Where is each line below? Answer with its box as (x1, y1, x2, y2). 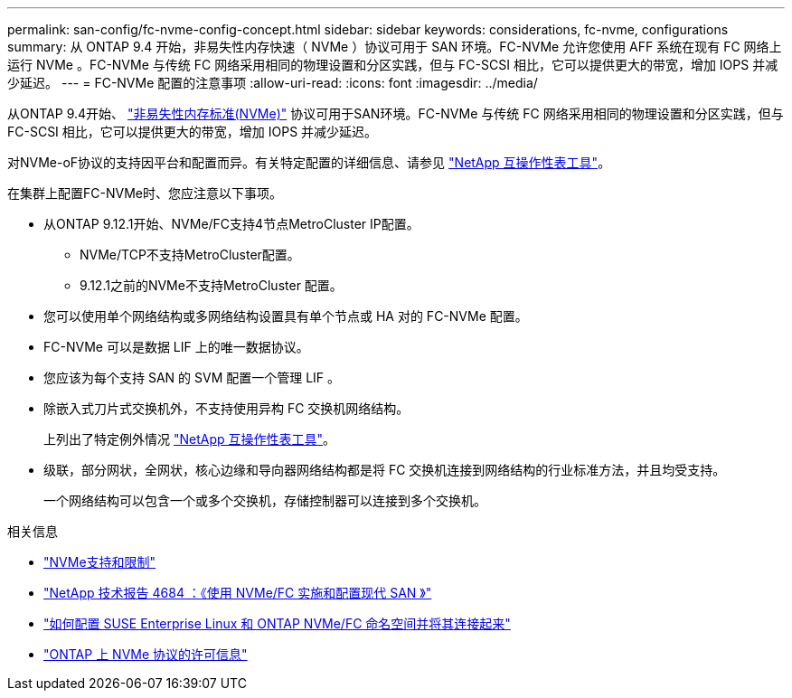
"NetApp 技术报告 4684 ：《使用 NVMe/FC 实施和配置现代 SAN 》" (43, 585, 432, 600)
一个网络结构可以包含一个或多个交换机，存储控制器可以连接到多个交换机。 (43, 493, 486, 508)
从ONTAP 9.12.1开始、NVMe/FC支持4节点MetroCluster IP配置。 (43, 216, 420, 231)
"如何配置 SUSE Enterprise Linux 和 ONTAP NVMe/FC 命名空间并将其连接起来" (43, 616, 511, 631)
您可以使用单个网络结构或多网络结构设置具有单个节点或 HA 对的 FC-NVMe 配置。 (43, 308, 528, 324)
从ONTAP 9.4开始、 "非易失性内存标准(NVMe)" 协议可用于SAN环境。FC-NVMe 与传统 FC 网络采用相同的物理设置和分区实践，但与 (7, 106, 784, 121)
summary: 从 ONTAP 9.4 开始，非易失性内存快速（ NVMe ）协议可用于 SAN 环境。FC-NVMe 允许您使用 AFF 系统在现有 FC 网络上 (7, 39, 782, 54)
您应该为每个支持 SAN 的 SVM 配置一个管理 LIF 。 (43, 370, 341, 385)
